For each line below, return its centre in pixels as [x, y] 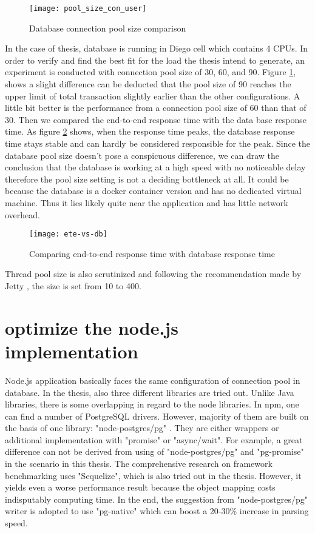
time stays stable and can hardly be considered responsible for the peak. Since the [158, 143]
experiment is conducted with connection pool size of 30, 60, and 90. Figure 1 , [151, 72]
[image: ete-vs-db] [68, 234]
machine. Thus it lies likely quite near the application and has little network [147, 202]
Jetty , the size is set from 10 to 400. [73, 286]
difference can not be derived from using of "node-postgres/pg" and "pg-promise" [154, 451]
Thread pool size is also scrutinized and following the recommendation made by [153, 274]
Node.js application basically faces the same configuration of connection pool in [153, 380]
